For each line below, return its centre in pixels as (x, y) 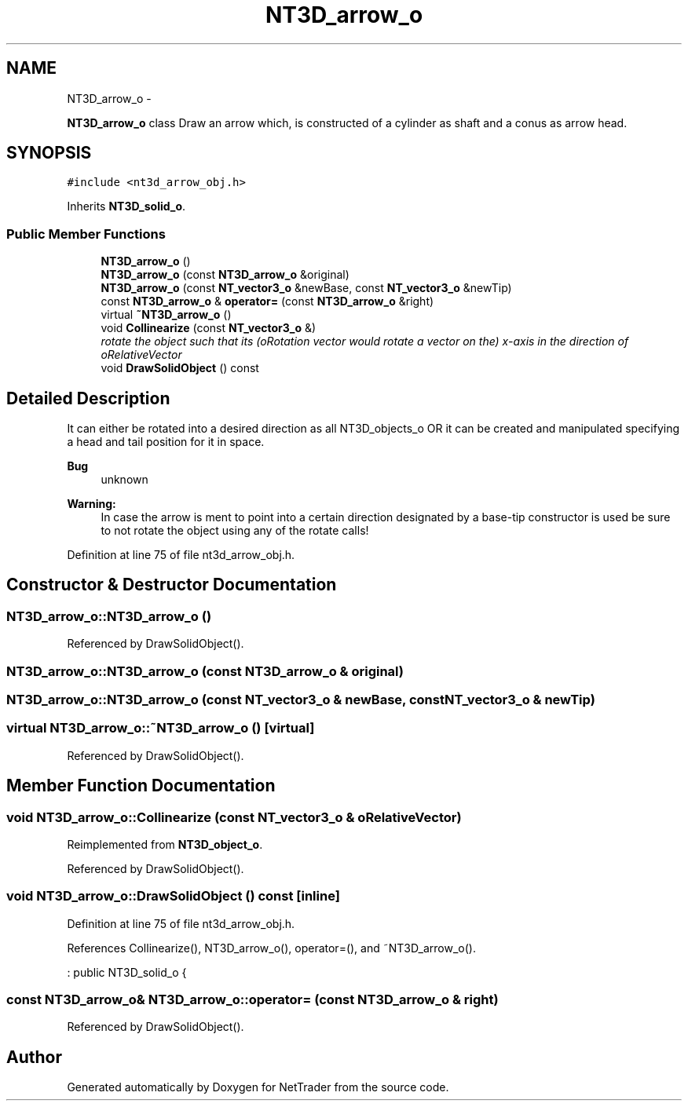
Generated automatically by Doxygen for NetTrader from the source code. (258, 1087)
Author (34, 1057)
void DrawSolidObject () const (180, 368)
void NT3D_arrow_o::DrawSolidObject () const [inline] (173, 896)
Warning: (91, 504)
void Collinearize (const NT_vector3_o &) (209, 328)
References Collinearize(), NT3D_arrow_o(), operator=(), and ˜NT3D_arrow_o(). (271, 948)
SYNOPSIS (49, 153)
